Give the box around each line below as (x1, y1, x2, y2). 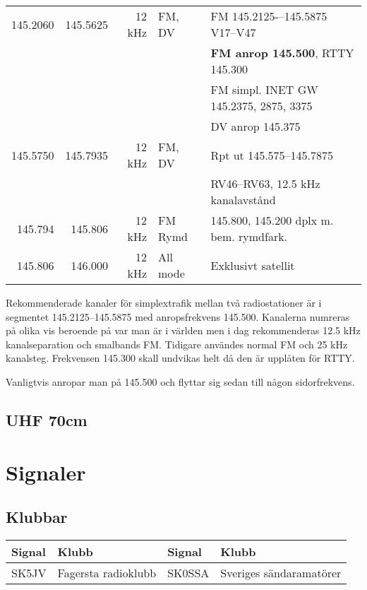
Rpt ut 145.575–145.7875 (210, 146, 334, 163)
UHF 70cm (6, 408, 88, 430)
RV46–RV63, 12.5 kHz (210, 175, 320, 191)
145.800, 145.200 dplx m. (210, 212, 334, 228)
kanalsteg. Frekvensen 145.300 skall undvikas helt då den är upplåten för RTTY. (6, 350, 355, 365)
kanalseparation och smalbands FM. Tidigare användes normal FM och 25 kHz (6, 336, 348, 351)
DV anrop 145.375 (210, 118, 301, 134)
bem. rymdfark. (210, 228, 288, 244)
